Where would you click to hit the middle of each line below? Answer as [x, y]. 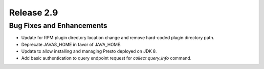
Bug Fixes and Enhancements [58, 26]
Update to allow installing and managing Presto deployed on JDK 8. [89, 51]
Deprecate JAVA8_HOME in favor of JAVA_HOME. [71, 44]
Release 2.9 [33, 13]
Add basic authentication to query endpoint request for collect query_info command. [106, 58]
